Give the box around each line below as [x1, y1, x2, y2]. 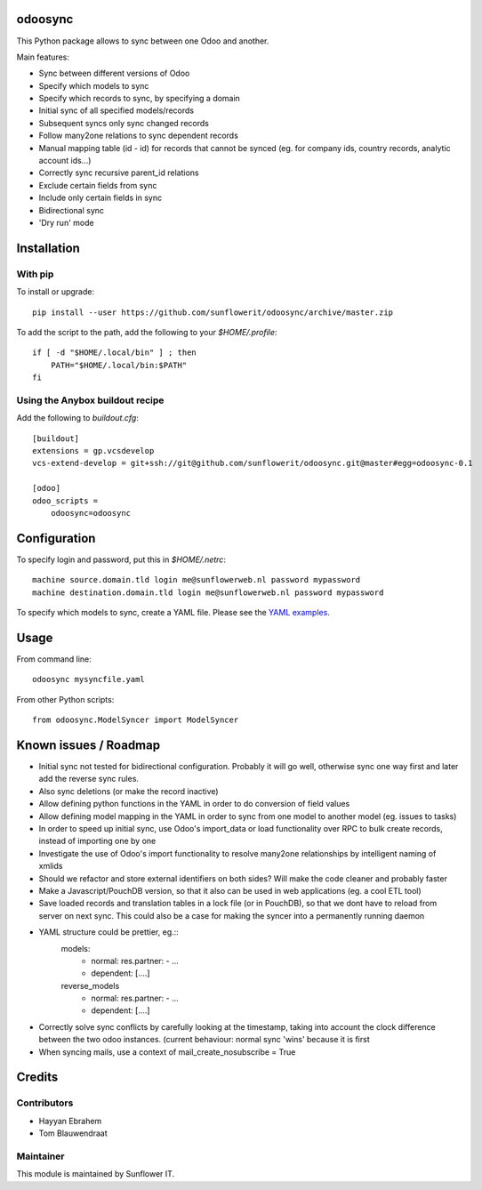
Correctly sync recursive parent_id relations [38, 167, 199, 178]
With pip [16, 268, 54, 280]
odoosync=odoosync [50, 508, 132, 518]
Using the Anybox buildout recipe [16, 394, 165, 406]
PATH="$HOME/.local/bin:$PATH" [50, 360, 188, 370]
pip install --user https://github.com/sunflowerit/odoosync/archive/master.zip [32, 307, 394, 318]
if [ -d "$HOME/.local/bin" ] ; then [32, 348, 197, 358]
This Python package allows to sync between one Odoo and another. [16, 36, 269, 46]
